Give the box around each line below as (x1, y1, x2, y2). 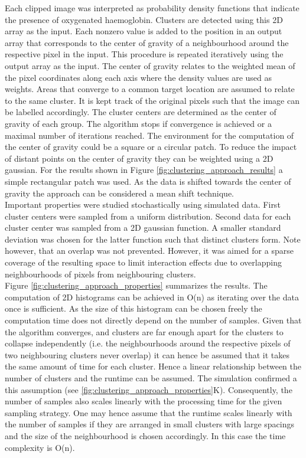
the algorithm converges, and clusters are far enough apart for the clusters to (5, 325, 284, 338)
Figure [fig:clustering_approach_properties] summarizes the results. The (5, 279, 268, 292)
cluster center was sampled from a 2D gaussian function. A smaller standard (5, 221, 281, 234)
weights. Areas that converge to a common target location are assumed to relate (5, 83, 295, 95)
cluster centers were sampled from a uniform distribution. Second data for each (5, 210, 291, 222)
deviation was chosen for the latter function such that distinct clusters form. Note (5, 233, 301, 245)
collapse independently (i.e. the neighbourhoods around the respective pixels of (5, 337, 291, 349)
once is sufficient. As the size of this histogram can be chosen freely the (5, 302, 262, 315)
